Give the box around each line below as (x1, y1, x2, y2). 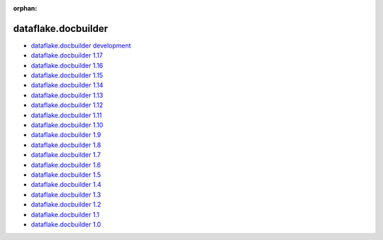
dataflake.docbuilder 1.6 (30, 160, 101, 169)
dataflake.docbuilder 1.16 (30, 61, 104, 70)
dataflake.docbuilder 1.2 (30, 200, 101, 209)
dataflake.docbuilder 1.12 (30, 101, 104, 109)
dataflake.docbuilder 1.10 (30, 121, 104, 129)
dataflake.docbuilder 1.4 (30, 180, 102, 189)
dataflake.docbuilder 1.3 (30, 190, 101, 199)
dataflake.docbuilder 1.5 (30, 170, 101, 179)
